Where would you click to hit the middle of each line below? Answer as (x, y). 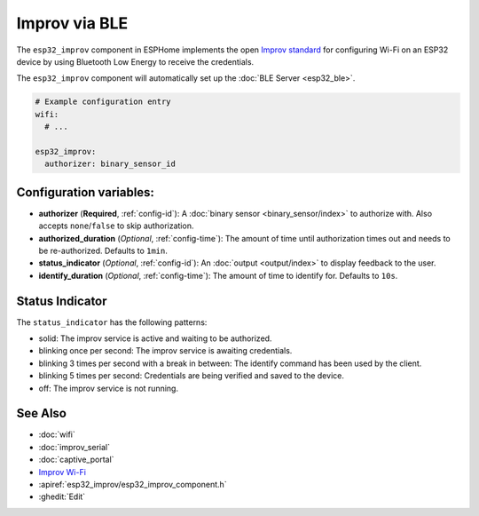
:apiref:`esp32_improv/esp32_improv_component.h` (133, 485)
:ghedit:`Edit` (62, 496)
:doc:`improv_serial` (75, 447)
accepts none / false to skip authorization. (116, 226)
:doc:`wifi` (57, 434)
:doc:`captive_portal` (76, 460)
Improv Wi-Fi (62, 472)
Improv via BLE (72, 23)
